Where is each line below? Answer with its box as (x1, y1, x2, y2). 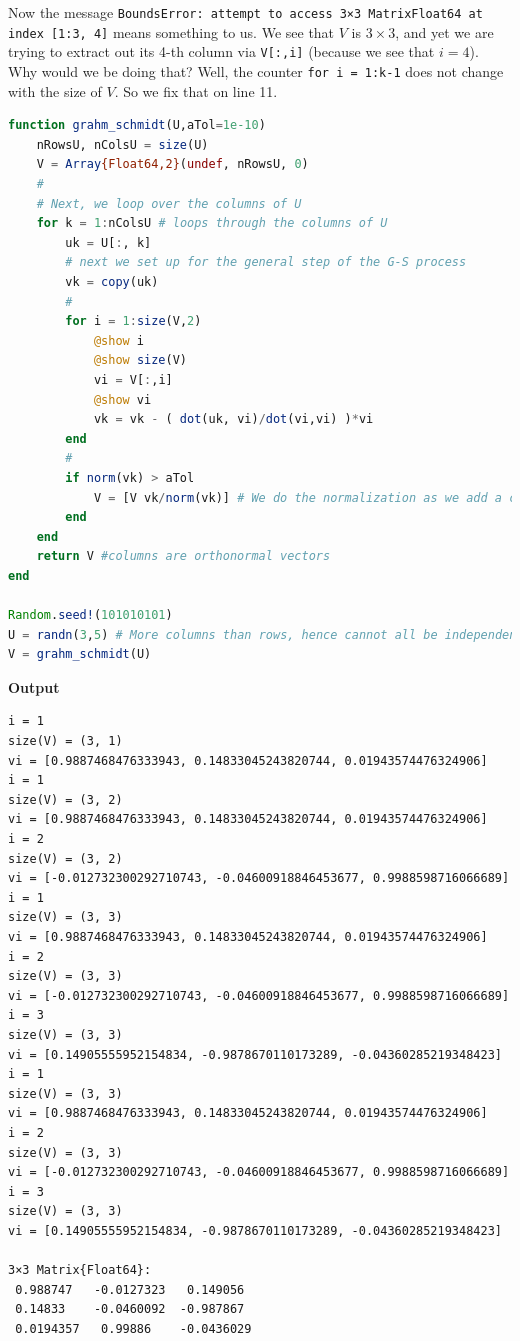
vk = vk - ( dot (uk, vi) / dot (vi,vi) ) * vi (93, 412, 374, 427)
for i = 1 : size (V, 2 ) (65, 314, 202, 329)
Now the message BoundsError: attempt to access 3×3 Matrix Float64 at (8, 2, 483, 22)
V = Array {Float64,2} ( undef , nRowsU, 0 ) (36, 157, 309, 172)
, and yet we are (395, 21, 494, 42)
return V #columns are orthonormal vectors (36, 549, 331, 564)
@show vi (93, 392, 152, 407)
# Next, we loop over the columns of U (36, 196, 302, 211)
